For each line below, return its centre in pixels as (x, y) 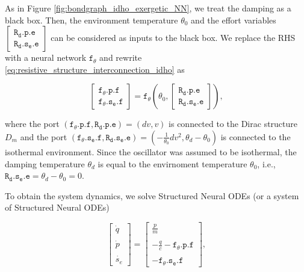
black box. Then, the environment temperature (92, 20)
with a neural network (46, 57)
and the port (44, 136)
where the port (32, 124)
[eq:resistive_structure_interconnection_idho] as (95, 69)
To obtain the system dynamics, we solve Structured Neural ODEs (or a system (152, 195)
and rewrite (121, 57)
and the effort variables (234, 20)
